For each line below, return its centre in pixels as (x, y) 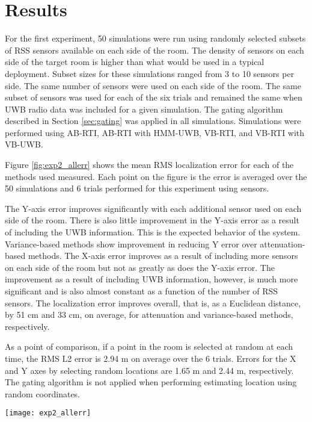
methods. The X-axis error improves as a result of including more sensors (163, 256)
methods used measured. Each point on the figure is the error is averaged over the (156, 176)
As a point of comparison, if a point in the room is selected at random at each (149, 346)
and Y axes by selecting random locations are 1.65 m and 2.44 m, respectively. (149, 370)
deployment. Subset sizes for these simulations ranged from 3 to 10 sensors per (150, 73)
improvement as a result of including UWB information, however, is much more (151, 279)
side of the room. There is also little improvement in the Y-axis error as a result (152, 220)
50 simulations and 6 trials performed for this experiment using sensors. (137, 188)
